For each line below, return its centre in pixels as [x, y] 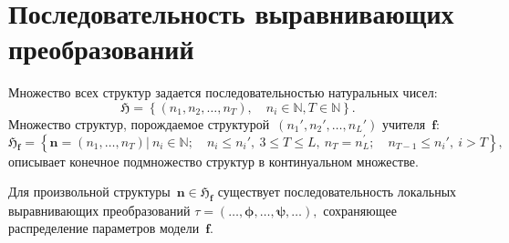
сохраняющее [360, 210]
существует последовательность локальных [337, 192]
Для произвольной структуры [89, 192]
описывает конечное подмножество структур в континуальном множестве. [213, 161]
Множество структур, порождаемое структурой [139, 123]
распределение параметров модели [104, 228]
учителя [404, 123]
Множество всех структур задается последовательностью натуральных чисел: [223, 92]
